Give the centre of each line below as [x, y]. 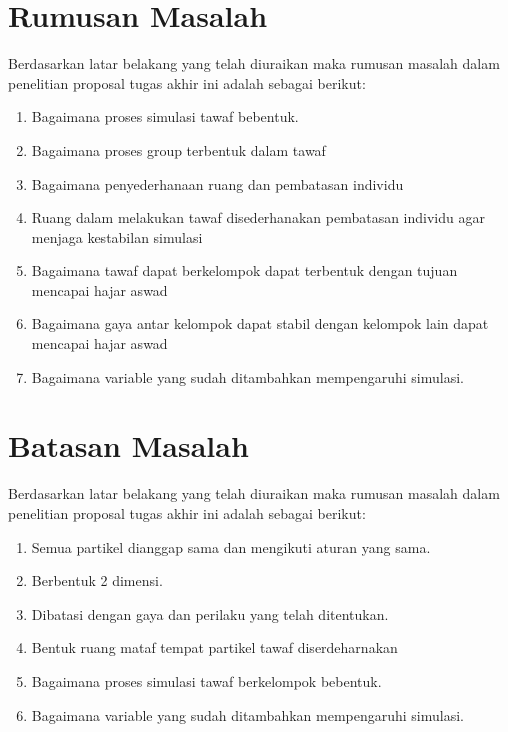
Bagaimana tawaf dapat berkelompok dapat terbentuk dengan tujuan [244, 270]
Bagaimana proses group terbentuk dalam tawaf [178, 149]
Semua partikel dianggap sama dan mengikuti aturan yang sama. [231, 546]
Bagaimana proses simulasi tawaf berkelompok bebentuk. [206, 680]
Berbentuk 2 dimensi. [97, 580]
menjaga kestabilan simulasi [117, 236]
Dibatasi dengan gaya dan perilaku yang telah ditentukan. [210, 613]
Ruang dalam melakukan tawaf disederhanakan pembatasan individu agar [258, 217]
